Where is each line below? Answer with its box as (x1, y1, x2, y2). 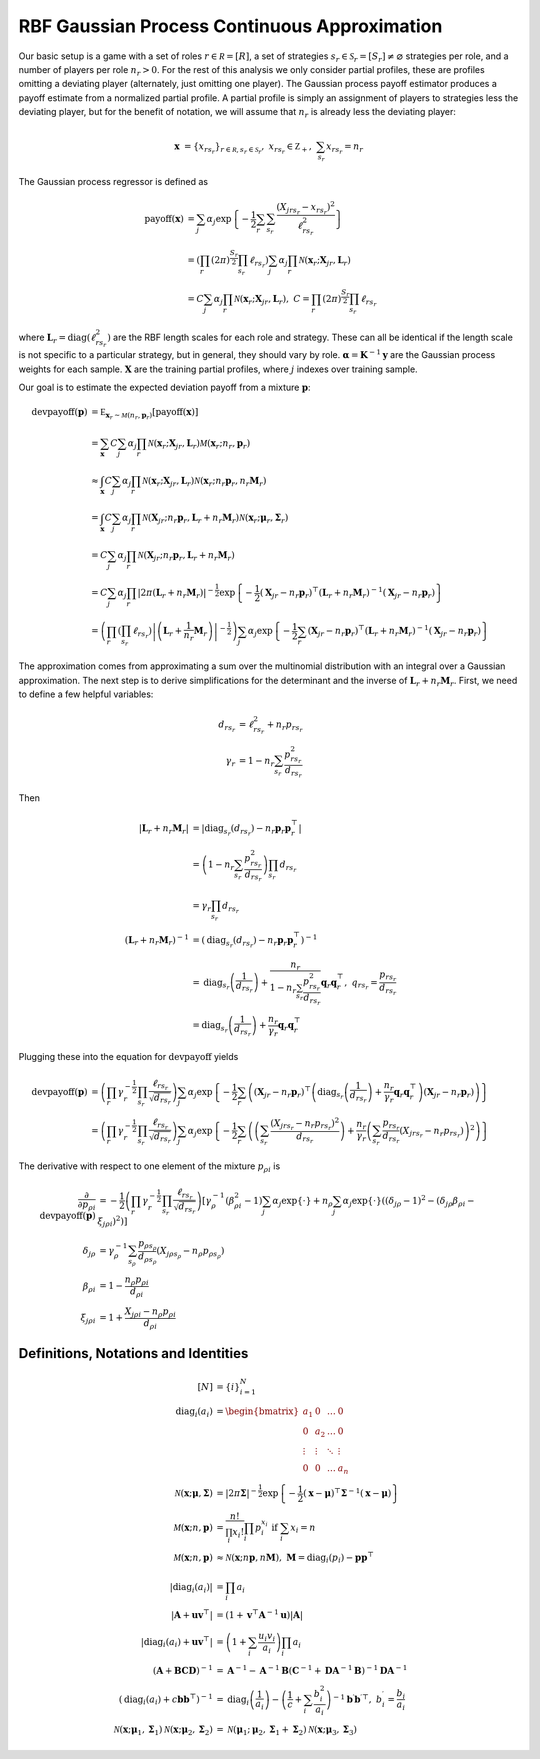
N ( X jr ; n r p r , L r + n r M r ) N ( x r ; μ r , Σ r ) (141, 512, 289, 526)
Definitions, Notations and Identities (18, 1345, 249, 1362)
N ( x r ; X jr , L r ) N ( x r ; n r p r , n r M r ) (141, 475, 267, 489)
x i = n (290, 1521, 316, 1535)
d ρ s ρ (138, 1250, 157, 1265)
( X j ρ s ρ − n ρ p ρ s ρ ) (156, 1245, 225, 1260)
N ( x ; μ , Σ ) (174, 1488, 214, 1499)
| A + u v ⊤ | (170, 1608, 214, 1621)
